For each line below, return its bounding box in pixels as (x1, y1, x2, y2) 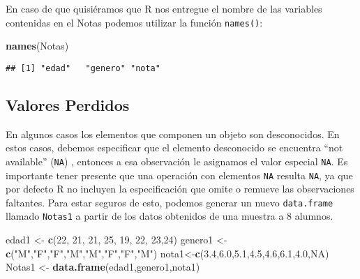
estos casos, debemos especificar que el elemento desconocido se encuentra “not (6, 140, 343, 155)
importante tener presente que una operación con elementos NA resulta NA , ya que (6, 167, 353, 182)
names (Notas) (6, 38, 69, 53)
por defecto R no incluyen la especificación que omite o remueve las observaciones (6, 181, 354, 196)
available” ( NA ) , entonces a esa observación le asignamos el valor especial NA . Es (6, 153, 348, 168)
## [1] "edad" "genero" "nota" (6, 63, 160, 73)
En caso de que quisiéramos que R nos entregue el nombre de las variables (6, 1, 322, 15)
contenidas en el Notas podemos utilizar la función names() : (6, 15, 263, 29)
